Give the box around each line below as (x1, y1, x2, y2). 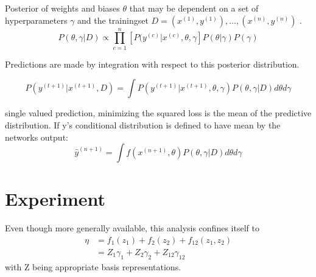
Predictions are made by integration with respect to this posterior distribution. (5, 57, 300, 70)
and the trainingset (77, 13, 149, 26)
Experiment (5, 186, 106, 211)
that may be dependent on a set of (129, 2, 259, 14)
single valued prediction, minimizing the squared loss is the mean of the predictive (5, 107, 312, 119)
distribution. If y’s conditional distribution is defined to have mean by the (5, 118, 281, 131)
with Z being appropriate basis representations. (5, 260, 181, 273)
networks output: (5, 130, 68, 143)
